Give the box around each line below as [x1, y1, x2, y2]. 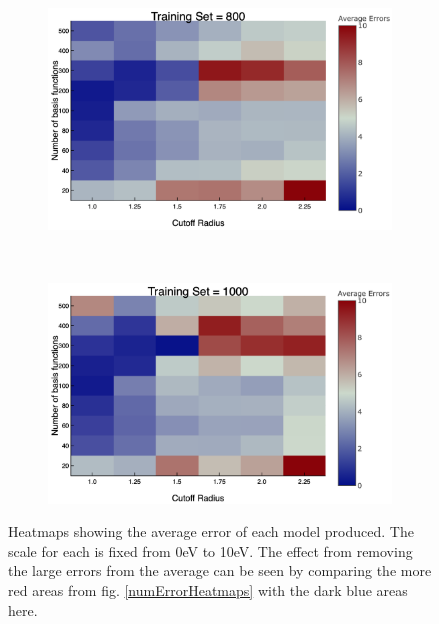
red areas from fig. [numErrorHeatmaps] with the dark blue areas [8, 580, 408, 600]
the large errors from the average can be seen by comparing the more [8, 560, 432, 581]
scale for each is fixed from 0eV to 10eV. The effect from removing [8, 540, 413, 561]
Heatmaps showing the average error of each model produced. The [8, 521, 414, 542]
